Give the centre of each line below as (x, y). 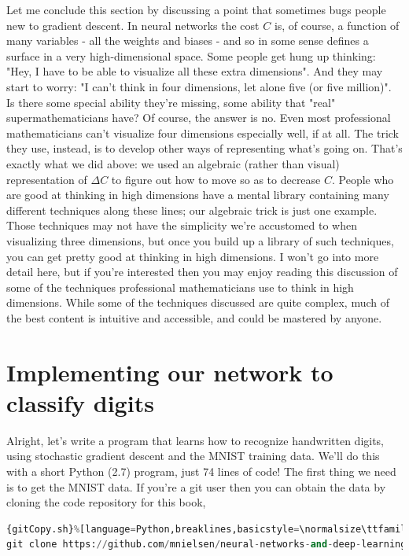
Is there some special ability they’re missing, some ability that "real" (171, 102)
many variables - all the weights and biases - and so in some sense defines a (188, 41)
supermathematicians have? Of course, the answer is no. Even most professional (199, 118)
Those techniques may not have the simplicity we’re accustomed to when (182, 225)
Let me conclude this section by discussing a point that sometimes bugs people (196, 9)
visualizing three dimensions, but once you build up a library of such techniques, (200, 240)
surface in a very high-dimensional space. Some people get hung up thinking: (191, 55)
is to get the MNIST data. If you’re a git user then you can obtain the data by (196, 486)
